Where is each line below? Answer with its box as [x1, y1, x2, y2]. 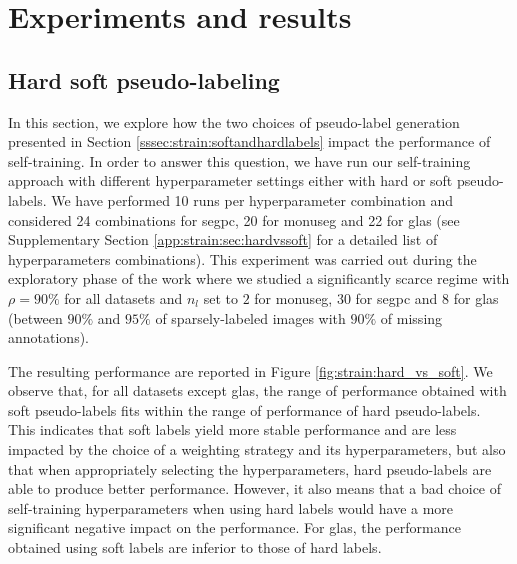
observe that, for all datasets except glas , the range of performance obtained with [8, 380, 507, 401]
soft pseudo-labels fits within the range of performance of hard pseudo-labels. [8, 399, 481, 420]
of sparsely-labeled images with [155, 307, 346, 328]
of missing [380, 307, 443, 328]
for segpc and [355, 287, 438, 308]
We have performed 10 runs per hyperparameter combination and [51, 189, 453, 210]
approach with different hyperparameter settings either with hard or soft [8, 170, 453, 191]
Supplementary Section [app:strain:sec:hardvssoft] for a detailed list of [8, 229, 438, 250]
